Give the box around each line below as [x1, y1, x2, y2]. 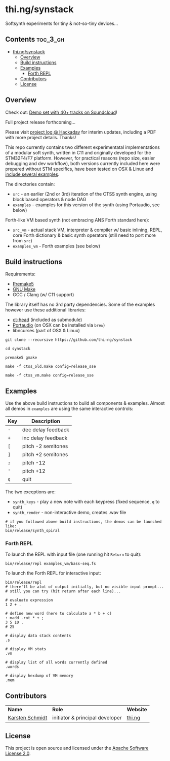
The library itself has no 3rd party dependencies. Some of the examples [5, 301, 155, 308]
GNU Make [12, 286, 36, 293]
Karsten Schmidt [8, 714, 48, 721]
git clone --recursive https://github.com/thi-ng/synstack [5, 337, 133, 342]
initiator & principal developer [52, 714, 122, 721]
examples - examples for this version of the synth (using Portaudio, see [12, 202, 160, 208]
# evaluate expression [5, 598, 53, 603]
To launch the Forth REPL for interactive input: [5, 570, 101, 576]
